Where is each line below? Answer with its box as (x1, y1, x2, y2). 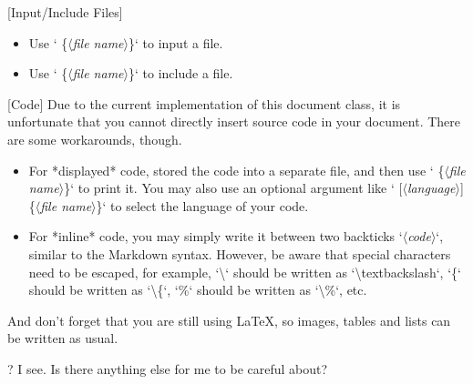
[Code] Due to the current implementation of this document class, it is (7, 94, 401, 113)
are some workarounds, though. (7, 129, 182, 148)
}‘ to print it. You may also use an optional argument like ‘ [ (64, 178, 403, 197)
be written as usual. (7, 328, 118, 348)
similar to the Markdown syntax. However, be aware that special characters (28, 244, 451, 263)
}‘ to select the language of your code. (96, 196, 309, 215)
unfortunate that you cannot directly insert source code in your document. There (7, 112, 461, 131)
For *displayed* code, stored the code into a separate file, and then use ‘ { (28, 160, 445, 179)
